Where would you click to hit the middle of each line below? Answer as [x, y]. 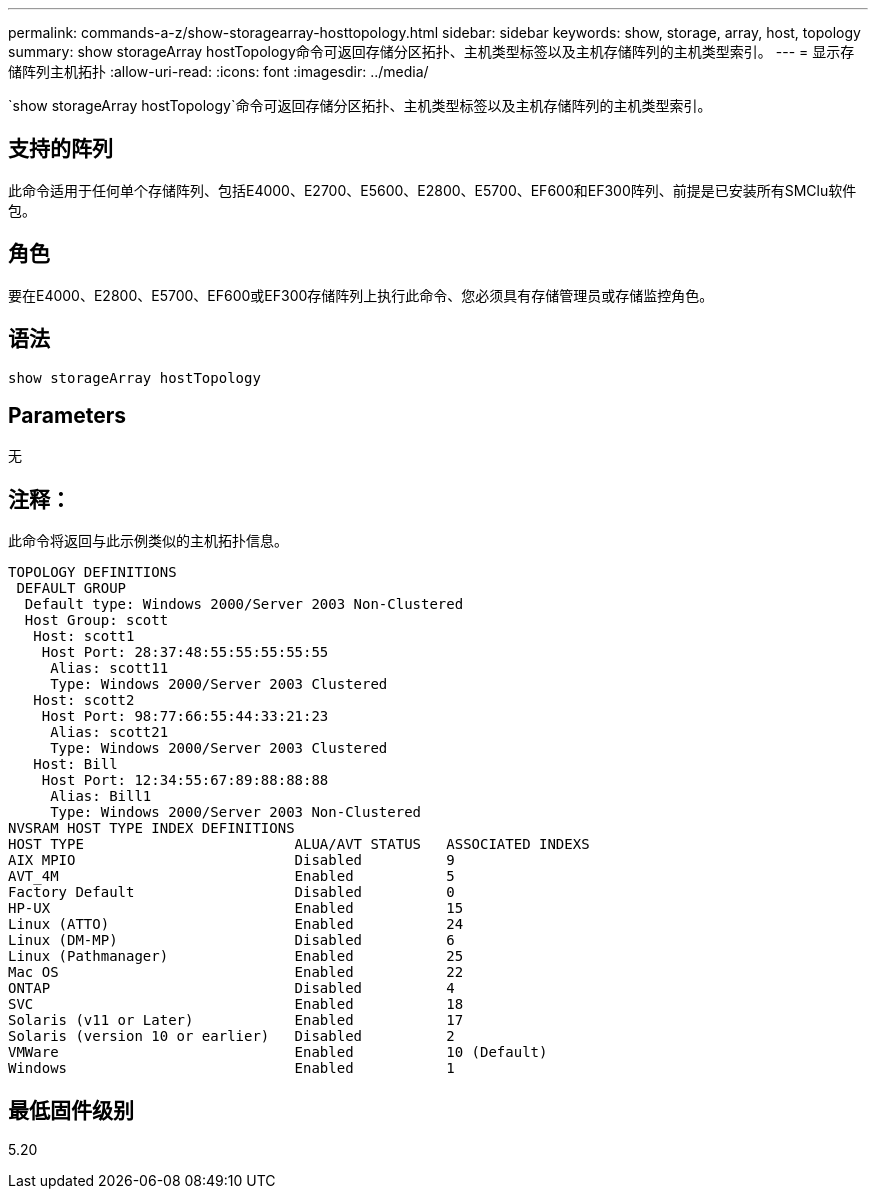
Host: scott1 [84, 636]
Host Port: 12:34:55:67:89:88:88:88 [185, 780]
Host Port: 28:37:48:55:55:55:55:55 [185, 652]
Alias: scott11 [109, 668]
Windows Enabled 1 [231, 1068]
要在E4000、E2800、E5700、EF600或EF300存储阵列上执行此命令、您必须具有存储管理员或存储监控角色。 [361, 295]
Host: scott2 [84, 700]
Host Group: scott [96, 620]
